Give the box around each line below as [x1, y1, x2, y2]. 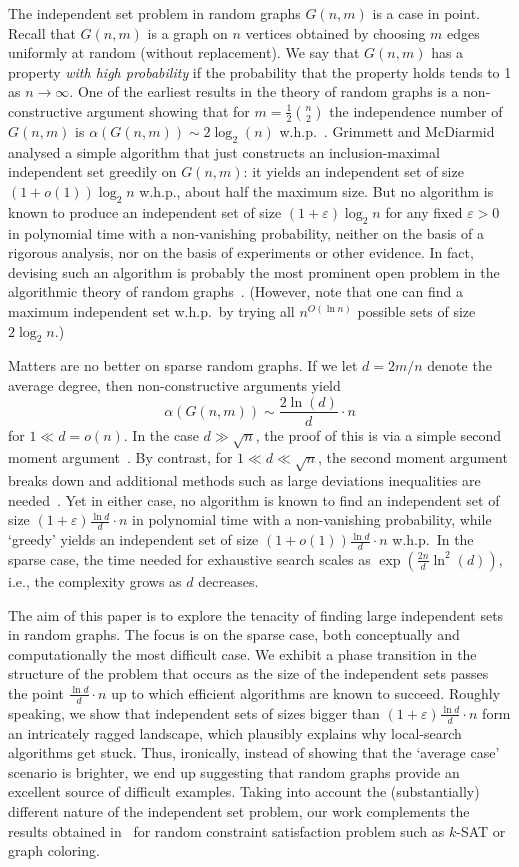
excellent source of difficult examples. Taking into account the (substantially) [8, 781, 480, 802]
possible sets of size [357, 300, 476, 321]
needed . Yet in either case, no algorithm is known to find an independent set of [8, 489, 500, 510]
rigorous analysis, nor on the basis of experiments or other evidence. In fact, [8, 242, 474, 263]
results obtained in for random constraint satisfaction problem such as [8, 820, 445, 841]
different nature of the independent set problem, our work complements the [8, 800, 470, 821]
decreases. [198, 570, 259, 591]
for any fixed [385, 201, 463, 222]
